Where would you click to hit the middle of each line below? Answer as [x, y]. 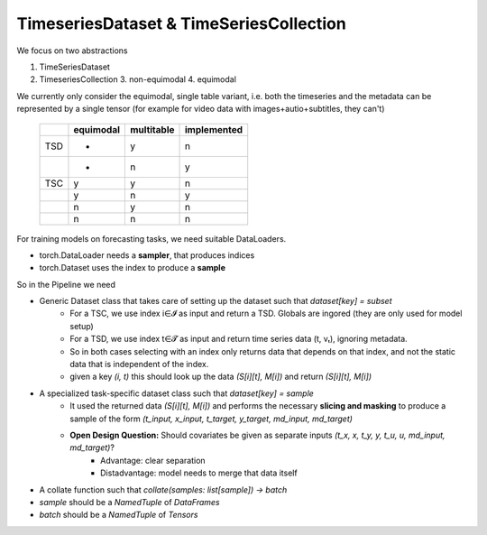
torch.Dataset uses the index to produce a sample [132, 268]
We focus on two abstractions [72, 51]
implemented [214, 129]
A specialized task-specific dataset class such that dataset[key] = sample [177, 393]
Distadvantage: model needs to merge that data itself [199, 473]
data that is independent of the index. [139, 364]
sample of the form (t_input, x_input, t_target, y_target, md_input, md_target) [211, 419]
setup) [82, 326]
